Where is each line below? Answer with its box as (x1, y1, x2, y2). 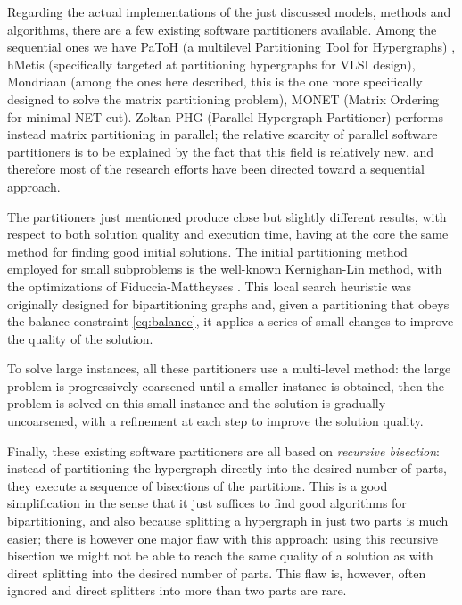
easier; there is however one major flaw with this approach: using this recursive (7, 528, 438, 547)
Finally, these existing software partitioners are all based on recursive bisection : (7, 441, 441, 460)
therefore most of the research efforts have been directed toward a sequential (7, 159, 425, 178)
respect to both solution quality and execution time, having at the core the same (7, 225, 449, 243)
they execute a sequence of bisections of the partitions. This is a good (7, 476, 388, 495)
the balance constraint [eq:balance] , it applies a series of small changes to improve (7, 312, 454, 331)
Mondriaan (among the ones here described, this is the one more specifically (7, 72, 423, 91)
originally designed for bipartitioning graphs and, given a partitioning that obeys (7, 294, 450, 313)
